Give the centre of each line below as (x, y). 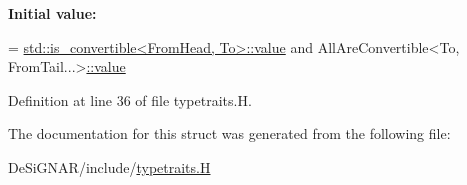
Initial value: (52, 13)
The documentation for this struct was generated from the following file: (229, 133)
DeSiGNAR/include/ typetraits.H (109, 166)
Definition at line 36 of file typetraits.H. (130, 99)
